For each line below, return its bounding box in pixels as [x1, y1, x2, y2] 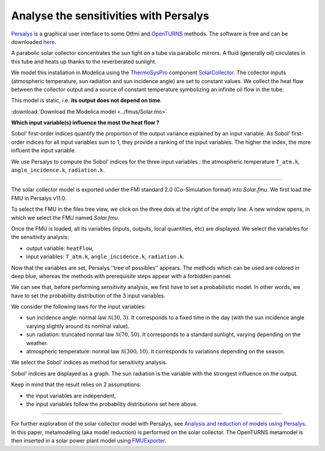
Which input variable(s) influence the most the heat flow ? [11, 119, 159, 126]
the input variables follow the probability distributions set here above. [26, 400, 198, 408]
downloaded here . [11, 38, 57, 45]
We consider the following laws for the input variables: [11, 303, 146, 310]
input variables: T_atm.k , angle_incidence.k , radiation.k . [26, 253, 185, 260]
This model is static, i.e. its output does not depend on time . [11, 97, 162, 104]
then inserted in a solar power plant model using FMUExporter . [11, 437, 167, 444]
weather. [26, 339, 48, 346]
